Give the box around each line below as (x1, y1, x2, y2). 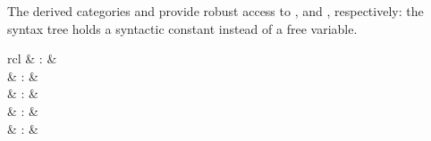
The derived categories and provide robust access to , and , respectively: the (7, 2, 424, 20)
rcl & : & (7, 49, 57, 68)
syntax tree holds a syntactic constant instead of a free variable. (7, 19, 358, 37)
